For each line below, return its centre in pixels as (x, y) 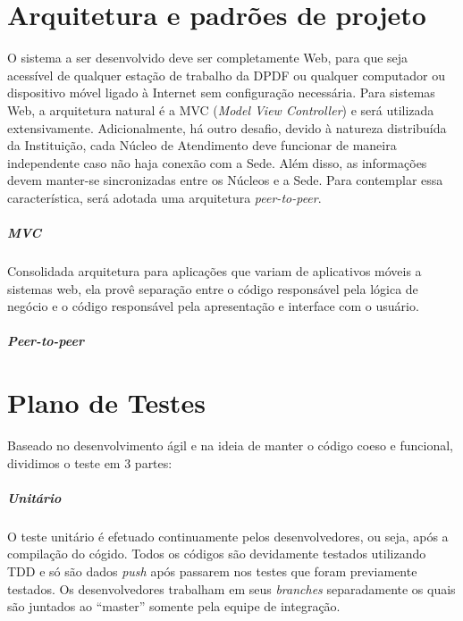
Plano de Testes (106, 403)
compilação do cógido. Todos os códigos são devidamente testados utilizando (217, 554)
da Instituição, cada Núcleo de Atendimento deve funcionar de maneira (202, 145)
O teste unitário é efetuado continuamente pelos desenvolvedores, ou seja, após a (228, 536)
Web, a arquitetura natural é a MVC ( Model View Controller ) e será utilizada (221, 109)
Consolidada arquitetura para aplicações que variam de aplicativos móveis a (215, 271)
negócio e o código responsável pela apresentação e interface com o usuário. (213, 306)
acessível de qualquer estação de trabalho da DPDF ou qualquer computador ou (227, 75)
